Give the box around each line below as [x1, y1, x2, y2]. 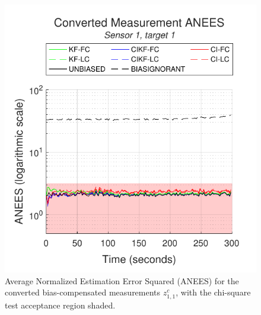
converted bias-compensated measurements [5, 286, 161, 298]
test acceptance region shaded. [5, 298, 116, 311]
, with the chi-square [176, 286, 251, 298]
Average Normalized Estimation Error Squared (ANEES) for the [5, 274, 239, 287]
